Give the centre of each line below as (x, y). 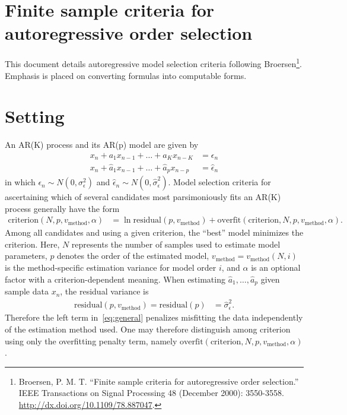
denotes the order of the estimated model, (133, 256)
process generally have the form (62, 208)
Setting (35, 116)
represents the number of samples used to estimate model (176, 244)
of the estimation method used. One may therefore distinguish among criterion (148, 329)
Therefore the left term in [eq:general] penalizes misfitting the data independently (154, 317)
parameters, (26, 256)
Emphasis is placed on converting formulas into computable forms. (126, 75)
